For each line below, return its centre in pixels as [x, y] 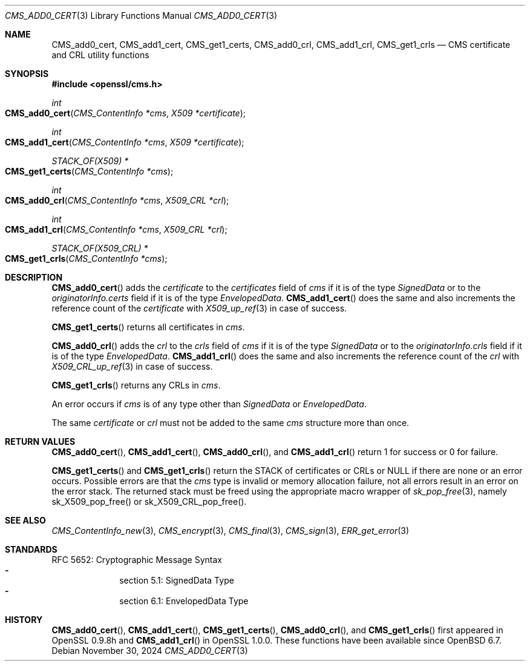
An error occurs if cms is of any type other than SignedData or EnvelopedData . [209, 404]
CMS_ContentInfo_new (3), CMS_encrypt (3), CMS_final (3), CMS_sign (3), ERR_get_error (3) [231, 531]
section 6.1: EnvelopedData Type [184, 601]
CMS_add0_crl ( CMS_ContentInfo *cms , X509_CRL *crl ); [117, 200]
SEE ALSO [25, 520]
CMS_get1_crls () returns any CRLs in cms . [136, 385]
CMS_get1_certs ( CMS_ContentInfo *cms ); [89, 171]
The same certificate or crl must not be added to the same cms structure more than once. [231, 423]
